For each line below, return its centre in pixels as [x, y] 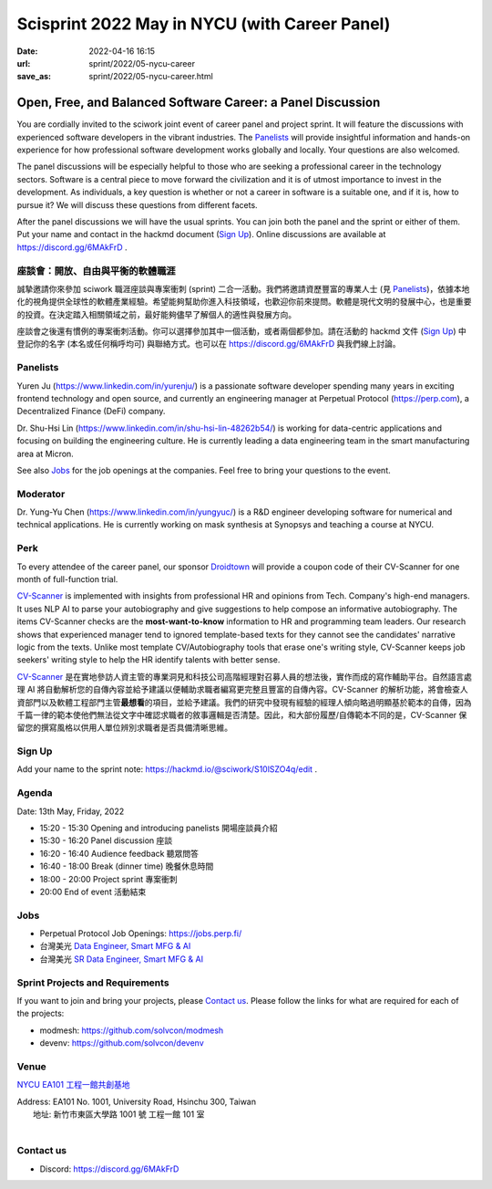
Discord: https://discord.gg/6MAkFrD [109, 1169]
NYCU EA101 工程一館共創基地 [73, 1085]
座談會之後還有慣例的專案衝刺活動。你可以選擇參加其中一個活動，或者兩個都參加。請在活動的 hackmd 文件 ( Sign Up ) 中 [241, 331]
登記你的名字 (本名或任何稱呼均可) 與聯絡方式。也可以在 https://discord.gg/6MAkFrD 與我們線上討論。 [209, 344]
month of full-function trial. [67, 579]
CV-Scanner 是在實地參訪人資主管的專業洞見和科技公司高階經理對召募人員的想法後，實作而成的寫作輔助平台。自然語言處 [245, 676]
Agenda [35, 793]
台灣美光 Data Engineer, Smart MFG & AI [115, 946]
